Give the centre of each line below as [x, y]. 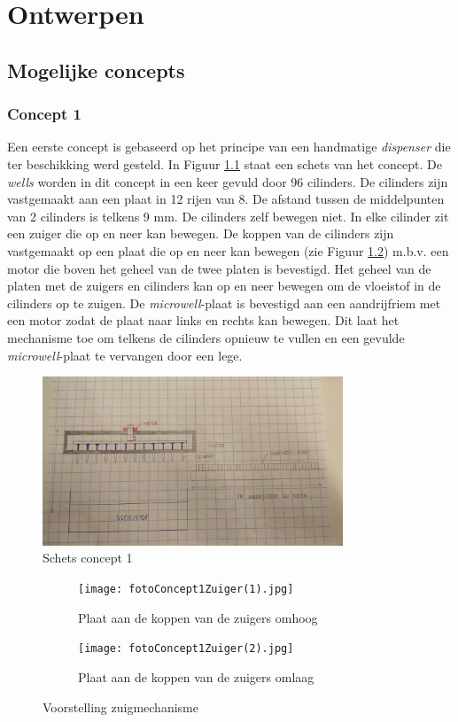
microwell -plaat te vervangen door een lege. [125, 355]
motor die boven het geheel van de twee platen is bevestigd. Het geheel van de [219, 268]
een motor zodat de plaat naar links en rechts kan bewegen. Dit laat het [203, 320]
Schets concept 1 [88, 558]
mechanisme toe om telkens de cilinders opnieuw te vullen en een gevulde [206, 337]
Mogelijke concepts [96, 70]
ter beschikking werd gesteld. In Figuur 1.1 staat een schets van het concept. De [225, 163]
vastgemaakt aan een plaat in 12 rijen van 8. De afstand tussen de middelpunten [226, 199]
